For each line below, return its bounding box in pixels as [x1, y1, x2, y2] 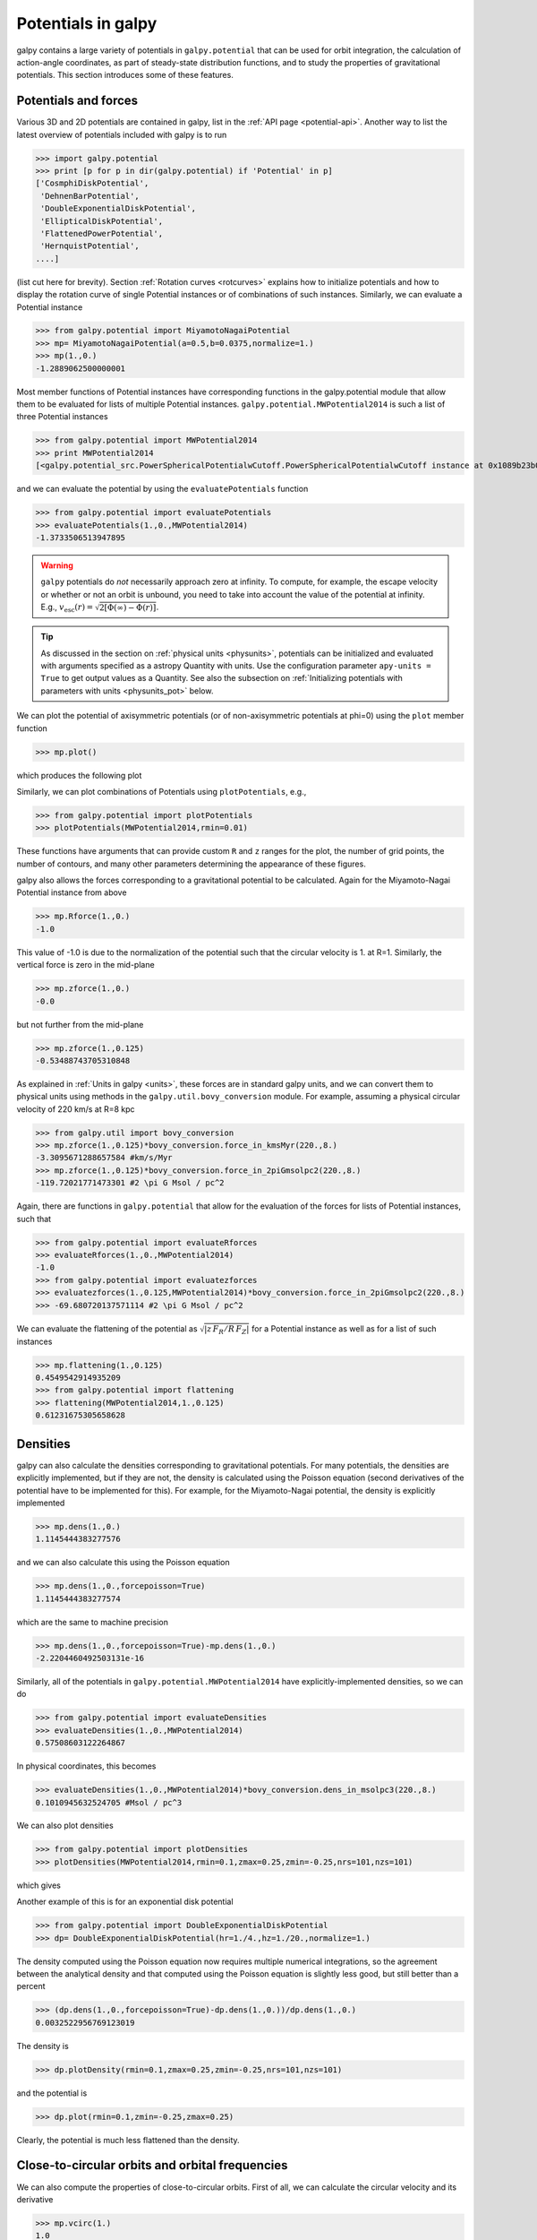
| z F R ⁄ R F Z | [204, 1324, 250, 1336]
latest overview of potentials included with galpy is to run [16, 129, 227, 140]
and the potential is [16, 2088, 88, 2098]
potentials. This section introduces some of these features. [16, 70, 234, 81]
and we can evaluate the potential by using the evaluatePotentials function [16, 484, 309, 495]
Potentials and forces [16, 93, 139, 108]
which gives [16, 1880, 62, 1891]
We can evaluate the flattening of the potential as [16, 1322, 198, 1334]
